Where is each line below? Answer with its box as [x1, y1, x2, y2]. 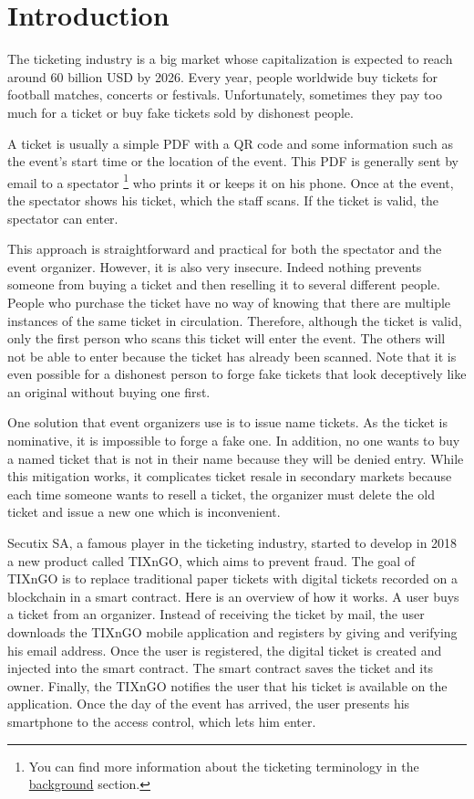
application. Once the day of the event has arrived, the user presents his [7, 694, 410, 713]
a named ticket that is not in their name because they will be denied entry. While [7, 448, 464, 468]
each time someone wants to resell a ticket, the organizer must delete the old [7, 484, 435, 503]
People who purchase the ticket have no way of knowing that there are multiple [7, 292, 451, 311]
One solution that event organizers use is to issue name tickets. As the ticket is [7, 413, 448, 432]
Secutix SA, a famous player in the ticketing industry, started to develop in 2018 [7, 533, 458, 552]
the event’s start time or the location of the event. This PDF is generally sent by [7, 152, 459, 171]
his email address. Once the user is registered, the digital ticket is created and [7, 640, 442, 659]
